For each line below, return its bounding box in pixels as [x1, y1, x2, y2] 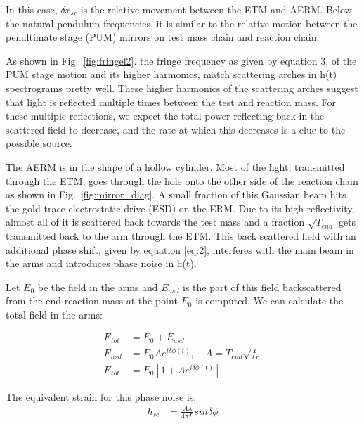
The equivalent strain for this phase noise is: [6, 389, 197, 404]
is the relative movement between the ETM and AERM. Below [80, 2, 352, 16]
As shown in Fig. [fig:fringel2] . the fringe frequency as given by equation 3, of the [6, 53, 357, 68]
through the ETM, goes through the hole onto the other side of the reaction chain [6, 173, 358, 188]
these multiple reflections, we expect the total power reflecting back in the [6, 108, 325, 123]
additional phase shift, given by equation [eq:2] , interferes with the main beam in [6, 242, 354, 257]
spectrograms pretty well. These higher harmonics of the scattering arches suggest [6, 80, 358, 95]
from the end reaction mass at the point [6, 293, 178, 308]
